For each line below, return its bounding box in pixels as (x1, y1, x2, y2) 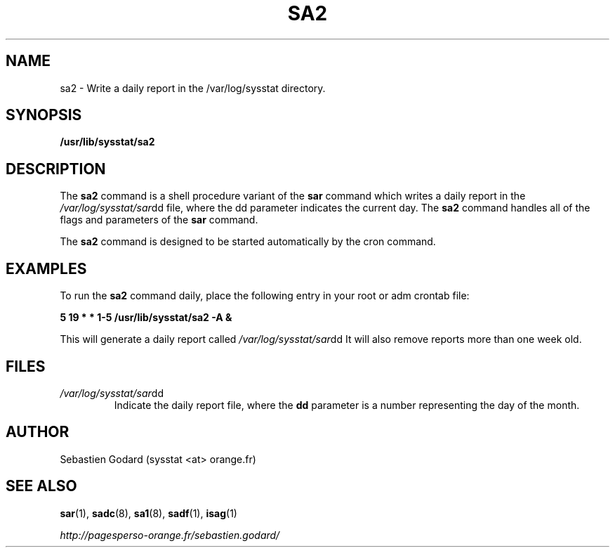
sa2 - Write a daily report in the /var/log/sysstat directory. (60, 82, 326, 94)
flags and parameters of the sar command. (60, 214, 258, 226)
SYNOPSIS (6, 106, 82, 124)
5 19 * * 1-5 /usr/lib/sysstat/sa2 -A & (60, 311, 232, 324)
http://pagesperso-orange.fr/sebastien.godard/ (60, 528, 280, 541)
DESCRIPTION (6, 160, 106, 178)
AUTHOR (6, 423, 70, 441)
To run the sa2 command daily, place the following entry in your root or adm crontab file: (60, 289, 470, 302)
